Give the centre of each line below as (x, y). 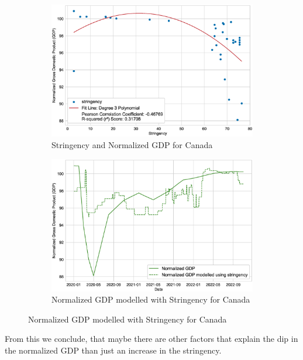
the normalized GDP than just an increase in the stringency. (113, 350)
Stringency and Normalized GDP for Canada (132, 145)
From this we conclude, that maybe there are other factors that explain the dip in (151, 339)
